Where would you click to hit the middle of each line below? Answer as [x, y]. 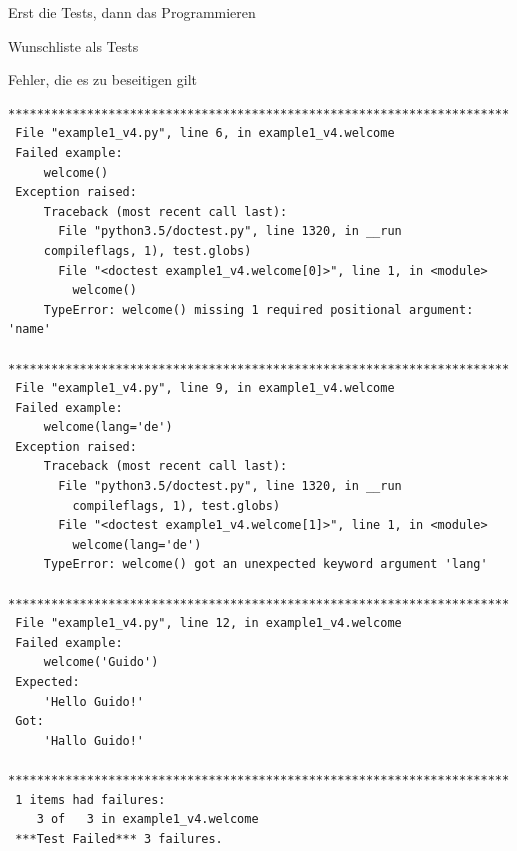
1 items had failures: [90, 799]
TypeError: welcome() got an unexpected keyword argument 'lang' [265, 564]
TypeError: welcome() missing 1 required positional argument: [258, 309]
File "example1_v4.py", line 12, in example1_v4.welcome [208, 623]
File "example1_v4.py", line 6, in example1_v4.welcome [205, 133]
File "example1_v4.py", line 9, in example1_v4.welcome [205, 388]
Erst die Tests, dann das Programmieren [132, 12]
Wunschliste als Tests [73, 45]
